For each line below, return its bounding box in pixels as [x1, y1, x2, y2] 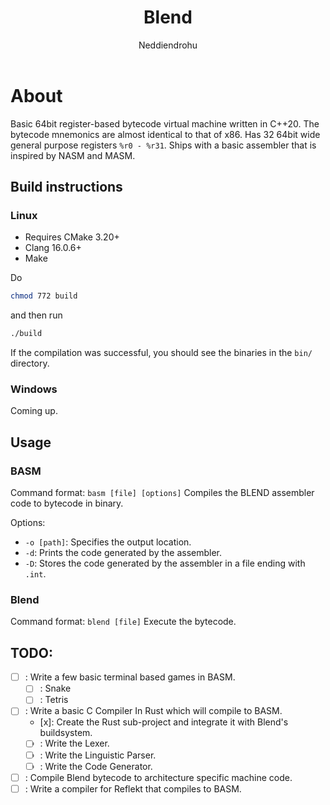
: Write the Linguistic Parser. [39, 749, 157, 761]
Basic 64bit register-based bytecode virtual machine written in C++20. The [10, 117, 320, 130]
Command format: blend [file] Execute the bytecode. [10, 616, 237, 628]
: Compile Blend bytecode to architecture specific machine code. [24, 771, 293, 783]
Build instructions [10, 179, 123, 196]
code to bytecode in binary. [10, 497, 124, 510]
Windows [10, 382, 58, 396]
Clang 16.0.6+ [24, 242, 82, 254]
